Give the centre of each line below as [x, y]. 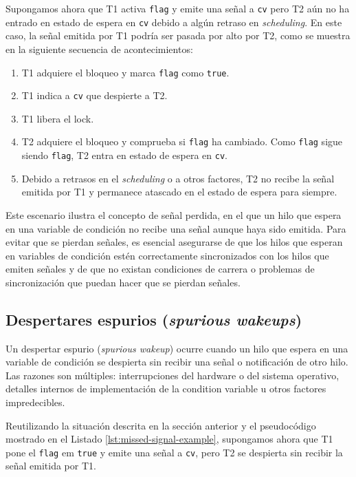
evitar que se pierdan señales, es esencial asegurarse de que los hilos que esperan [174, 242]
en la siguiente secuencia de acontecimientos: [99, 49]
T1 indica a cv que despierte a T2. [94, 95]
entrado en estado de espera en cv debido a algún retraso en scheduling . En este [174, 22]
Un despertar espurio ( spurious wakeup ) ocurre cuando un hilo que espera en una [177, 348]
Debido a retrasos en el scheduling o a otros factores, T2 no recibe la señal [178, 178]
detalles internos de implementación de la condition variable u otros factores [166, 389]
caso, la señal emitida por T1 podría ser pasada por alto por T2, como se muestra [178, 35]
